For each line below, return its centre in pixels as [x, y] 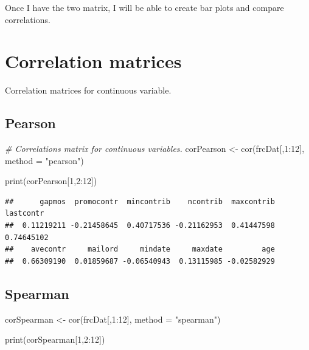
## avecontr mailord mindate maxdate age [140, 249]
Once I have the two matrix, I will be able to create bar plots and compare [144, 7]
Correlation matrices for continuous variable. [88, 90]
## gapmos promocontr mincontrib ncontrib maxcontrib [140, 201]
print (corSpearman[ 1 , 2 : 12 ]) [55, 339]
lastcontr [25, 214]
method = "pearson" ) [44, 160]
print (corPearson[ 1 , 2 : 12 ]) [51, 181]
